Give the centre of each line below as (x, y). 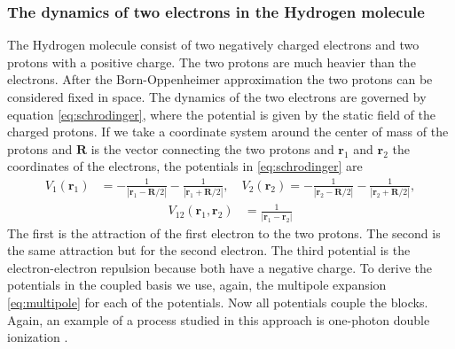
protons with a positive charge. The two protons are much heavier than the (212, 62)
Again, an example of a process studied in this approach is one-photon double (219, 319)
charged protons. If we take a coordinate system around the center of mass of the (228, 132)
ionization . (38, 337)
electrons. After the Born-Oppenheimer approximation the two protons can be (220, 79)
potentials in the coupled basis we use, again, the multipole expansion (197, 285)
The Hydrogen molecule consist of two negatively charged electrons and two (213, 45)
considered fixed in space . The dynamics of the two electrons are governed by (217, 97)
